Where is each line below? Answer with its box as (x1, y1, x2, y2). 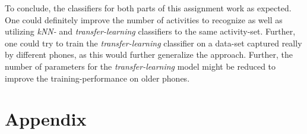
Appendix (5, 107, 87, 131)
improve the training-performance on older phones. (5, 71, 190, 84)
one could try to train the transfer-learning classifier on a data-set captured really (5, 36, 302, 49)
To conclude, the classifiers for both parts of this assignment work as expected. (5, 2, 292, 14)
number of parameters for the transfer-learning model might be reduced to (5, 60, 276, 72)
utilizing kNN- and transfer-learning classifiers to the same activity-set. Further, (5, 25, 296, 38)
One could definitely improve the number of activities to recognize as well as (5, 13, 283, 26)
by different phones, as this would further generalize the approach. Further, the (5, 48, 293, 61)
